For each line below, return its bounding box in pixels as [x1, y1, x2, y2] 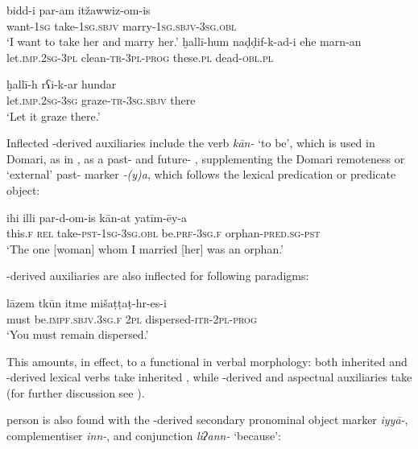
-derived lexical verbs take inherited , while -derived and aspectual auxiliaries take [6, 369, 412, 385]
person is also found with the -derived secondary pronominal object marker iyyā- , [6, 411, 408, 428]
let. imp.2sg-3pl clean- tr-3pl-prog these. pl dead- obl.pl [6, 48, 273, 65]
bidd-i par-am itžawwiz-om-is [6, 2, 151, 18]
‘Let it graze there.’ [6, 107, 101, 124]
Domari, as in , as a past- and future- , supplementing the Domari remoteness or [6, 150, 405, 167]
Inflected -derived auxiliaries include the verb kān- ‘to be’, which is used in [6, 134, 375, 151]
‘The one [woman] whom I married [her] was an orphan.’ [6, 240, 284, 257]
